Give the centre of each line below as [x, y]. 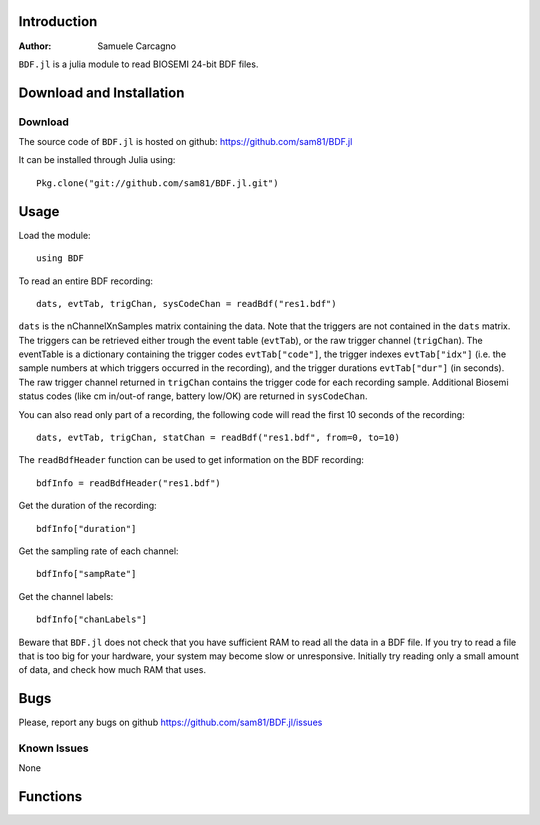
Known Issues [53, 748]
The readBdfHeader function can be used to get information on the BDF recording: [191, 460]
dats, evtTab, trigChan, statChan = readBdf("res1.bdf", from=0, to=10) [218, 438]
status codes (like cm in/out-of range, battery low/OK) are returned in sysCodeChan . [193, 396]
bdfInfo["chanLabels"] [92, 619]
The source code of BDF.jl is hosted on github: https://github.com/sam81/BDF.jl [185, 142]
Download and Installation [101, 92]
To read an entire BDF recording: [86, 281]
